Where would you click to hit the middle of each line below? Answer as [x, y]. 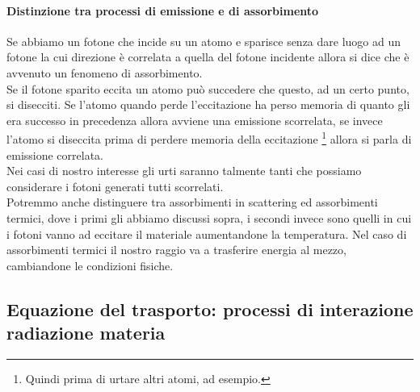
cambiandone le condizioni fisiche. [90, 265]
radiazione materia [86, 333]
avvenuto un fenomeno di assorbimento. [105, 72]
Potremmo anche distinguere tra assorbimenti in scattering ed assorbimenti [192, 202]
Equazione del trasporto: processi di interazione [210, 309]
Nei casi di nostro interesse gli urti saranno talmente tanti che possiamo [184, 171]
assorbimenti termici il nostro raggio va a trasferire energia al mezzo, [176, 250]
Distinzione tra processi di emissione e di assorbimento [163, 10]
